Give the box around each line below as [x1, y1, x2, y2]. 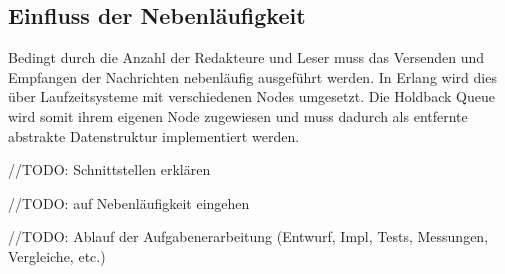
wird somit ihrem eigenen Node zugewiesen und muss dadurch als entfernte [8, 105, 468, 126]
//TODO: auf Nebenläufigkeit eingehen [8, 192, 250, 213]
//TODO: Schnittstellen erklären [8, 159, 211, 180]
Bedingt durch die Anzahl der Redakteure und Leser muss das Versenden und [8, 47, 484, 68]
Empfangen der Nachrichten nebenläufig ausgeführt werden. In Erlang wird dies [8, 66, 497, 87]
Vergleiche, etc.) [8, 245, 106, 266]
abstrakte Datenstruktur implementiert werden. [8, 125, 300, 146]
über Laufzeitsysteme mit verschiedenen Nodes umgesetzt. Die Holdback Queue [8, 86, 495, 107]
